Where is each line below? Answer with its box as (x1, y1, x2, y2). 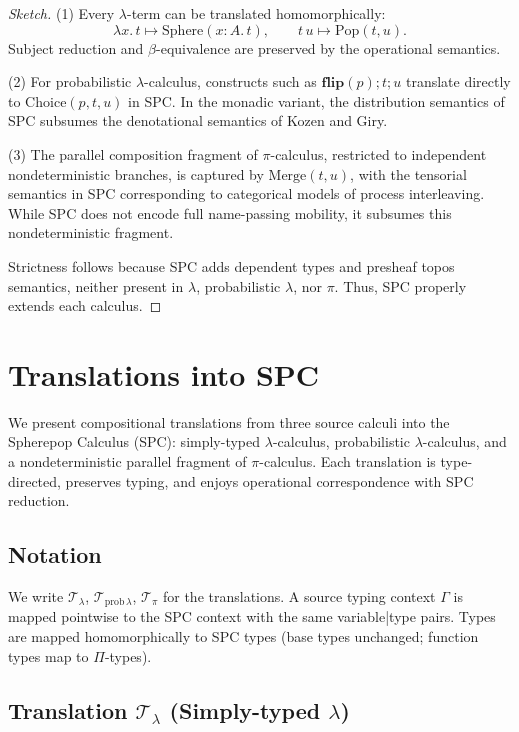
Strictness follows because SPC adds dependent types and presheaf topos (8, 255, 455, 276)
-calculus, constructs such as (144, 71, 317, 92)
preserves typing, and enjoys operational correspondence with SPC (65, 470, 474, 491)
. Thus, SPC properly (334, 275, 467, 296)
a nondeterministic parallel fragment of (8, 451, 247, 472)
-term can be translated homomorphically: (126, 3, 386, 23)
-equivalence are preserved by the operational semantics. (156, 37, 501, 58)
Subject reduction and (8, 37, 144, 58)
